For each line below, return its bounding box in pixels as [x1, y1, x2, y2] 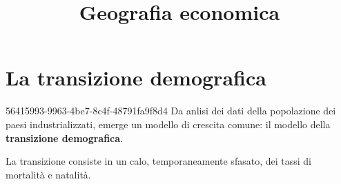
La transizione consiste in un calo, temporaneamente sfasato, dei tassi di [6, 154, 311, 168]
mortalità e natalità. [6, 167, 91, 181]
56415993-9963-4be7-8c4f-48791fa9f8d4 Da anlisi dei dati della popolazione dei [6, 103, 336, 118]
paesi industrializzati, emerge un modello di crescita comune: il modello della [6, 116, 331, 131]
